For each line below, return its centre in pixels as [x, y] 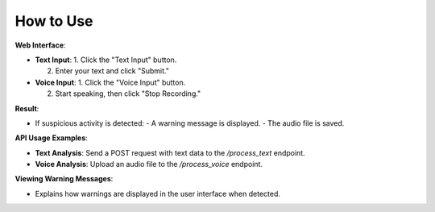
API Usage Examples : [51, 138]
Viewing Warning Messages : [64, 179]
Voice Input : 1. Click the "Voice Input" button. [110, 82]
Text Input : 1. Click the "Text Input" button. [106, 60]
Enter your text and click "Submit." [112, 71]
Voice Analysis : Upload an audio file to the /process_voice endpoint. [149, 164]
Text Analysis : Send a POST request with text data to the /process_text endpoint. [170, 152]
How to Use [54, 21]
